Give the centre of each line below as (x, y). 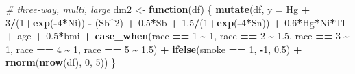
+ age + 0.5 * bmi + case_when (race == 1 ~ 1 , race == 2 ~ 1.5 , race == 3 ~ (177, 36)
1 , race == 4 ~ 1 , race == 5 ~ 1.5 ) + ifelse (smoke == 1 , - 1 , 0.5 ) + (154, 49)
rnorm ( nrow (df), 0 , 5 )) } (61, 62)
